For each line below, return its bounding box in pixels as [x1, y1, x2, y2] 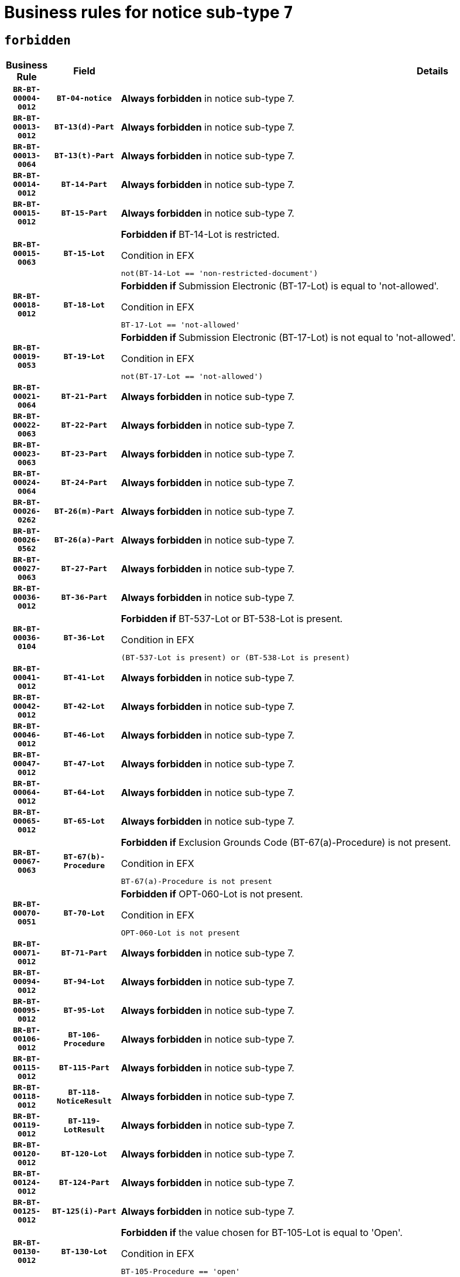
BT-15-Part [61, 209, 108, 218]
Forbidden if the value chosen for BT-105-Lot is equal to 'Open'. [121, 1227, 403, 1239]
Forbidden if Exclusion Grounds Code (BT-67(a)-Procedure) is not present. [121, 836, 451, 849]
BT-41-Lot [63, 673, 105, 682]
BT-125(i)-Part [52, 1207, 116, 1216]
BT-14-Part [61, 180, 108, 189]
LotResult [63, 1125, 105, 1134]
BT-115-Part [59, 1063, 110, 1073]
